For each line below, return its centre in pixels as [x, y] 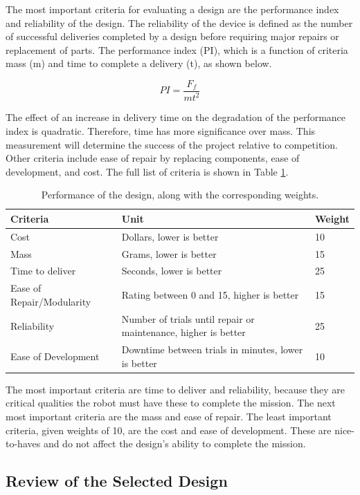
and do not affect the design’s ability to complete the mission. [174, 443]
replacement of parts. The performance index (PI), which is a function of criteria [177, 49]
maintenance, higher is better [183, 332]
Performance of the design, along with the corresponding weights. [180, 195]
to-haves [23, 443]
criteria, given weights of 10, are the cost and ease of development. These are [169, 430]
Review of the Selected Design [117, 481]
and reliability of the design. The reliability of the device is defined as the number [179, 22]
